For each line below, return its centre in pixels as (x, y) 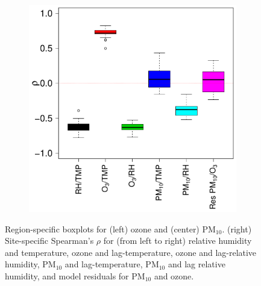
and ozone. (174, 275)
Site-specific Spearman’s (49, 241)
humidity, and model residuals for (67, 275)
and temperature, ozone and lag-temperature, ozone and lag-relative (131, 252)
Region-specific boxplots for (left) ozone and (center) (102, 228)
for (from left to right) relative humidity (178, 241)
